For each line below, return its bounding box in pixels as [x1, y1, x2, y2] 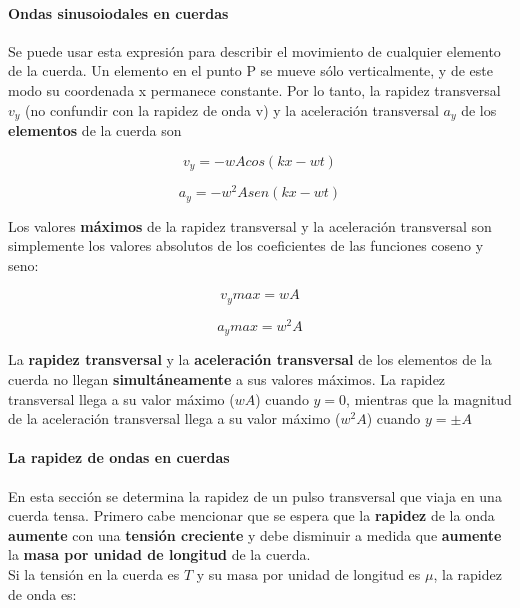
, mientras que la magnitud [346, 388, 512, 409]
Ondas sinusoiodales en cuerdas [8, 2, 229, 23]
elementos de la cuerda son [8, 120, 182, 141]
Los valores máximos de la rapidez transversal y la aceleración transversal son [8, 215, 492, 236]
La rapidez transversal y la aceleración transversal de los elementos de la [8, 349, 492, 370]
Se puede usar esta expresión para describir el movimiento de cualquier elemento [8, 40, 501, 61]
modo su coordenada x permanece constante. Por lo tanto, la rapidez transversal [8, 79, 501, 100]
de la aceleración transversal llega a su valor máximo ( [8, 408, 341, 429]
